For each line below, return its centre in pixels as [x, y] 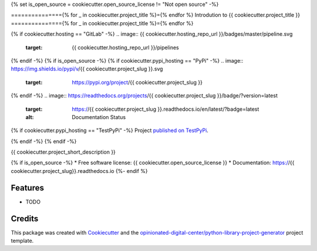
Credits [25, 218]
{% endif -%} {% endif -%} [44, 141]
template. [22, 241]
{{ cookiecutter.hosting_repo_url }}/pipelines [125, 48]
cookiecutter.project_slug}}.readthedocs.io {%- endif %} [79, 171]
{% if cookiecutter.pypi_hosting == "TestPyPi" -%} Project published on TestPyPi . [109, 130]
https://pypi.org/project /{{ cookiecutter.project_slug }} [137, 82]
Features [27, 188]
